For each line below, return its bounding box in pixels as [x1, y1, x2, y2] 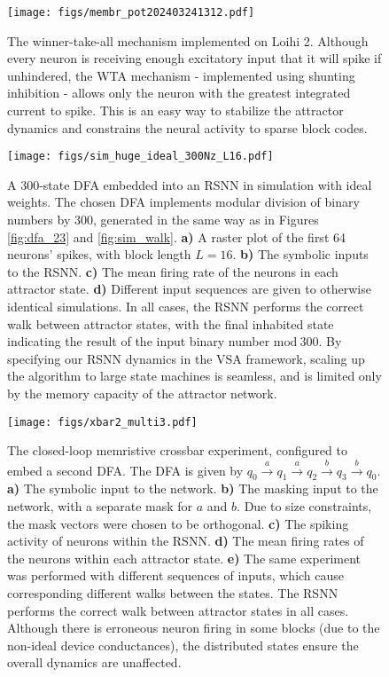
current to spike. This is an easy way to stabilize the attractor [7, 101, 344, 120]
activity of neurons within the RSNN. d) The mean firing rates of [7, 531, 364, 550]
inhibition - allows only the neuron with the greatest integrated [7, 83, 351, 102]
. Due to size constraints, [237, 497, 372, 516]
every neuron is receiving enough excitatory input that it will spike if [7, 49, 382, 67]
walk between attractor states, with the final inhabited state [7, 314, 334, 333]
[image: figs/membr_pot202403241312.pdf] [7, 6, 255, 19]
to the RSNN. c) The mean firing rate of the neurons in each [7, 262, 338, 280]
